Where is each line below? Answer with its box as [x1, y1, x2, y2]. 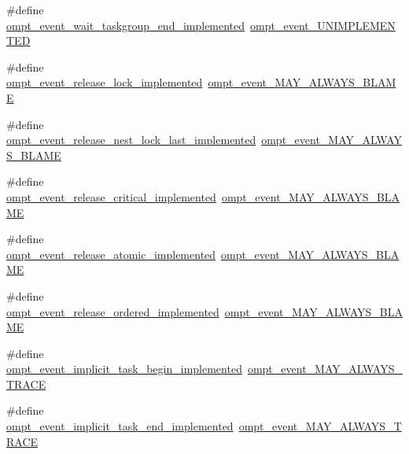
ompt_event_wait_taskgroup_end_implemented [6, 17, 245, 33]
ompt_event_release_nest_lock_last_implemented [6, 131, 256, 148]
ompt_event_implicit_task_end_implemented [6, 418, 234, 434]
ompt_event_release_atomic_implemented [6, 245, 216, 262]
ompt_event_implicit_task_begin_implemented [6, 360, 242, 377]
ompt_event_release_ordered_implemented [6, 303, 219, 319]
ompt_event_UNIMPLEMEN [250, 17, 396, 33]
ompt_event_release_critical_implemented [6, 188, 216, 205]
